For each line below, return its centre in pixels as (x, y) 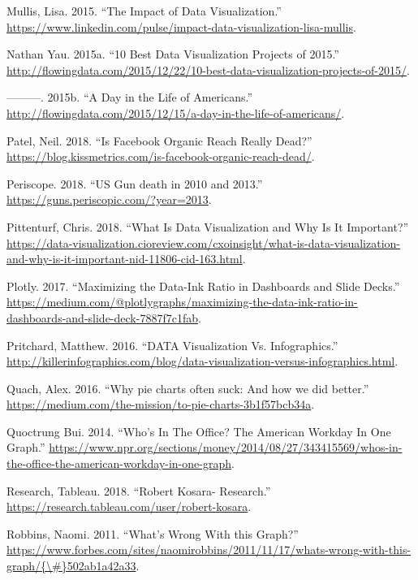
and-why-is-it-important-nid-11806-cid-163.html (125, 259)
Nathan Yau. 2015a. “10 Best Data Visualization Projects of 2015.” (173, 54)
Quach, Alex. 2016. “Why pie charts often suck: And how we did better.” (188, 388)
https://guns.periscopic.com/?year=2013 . (109, 199)
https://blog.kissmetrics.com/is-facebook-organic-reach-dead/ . (161, 156)
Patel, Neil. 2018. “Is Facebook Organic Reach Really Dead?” (159, 140)
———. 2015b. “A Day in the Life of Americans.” (130, 97)
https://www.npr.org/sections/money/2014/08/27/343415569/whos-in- (226, 447)
